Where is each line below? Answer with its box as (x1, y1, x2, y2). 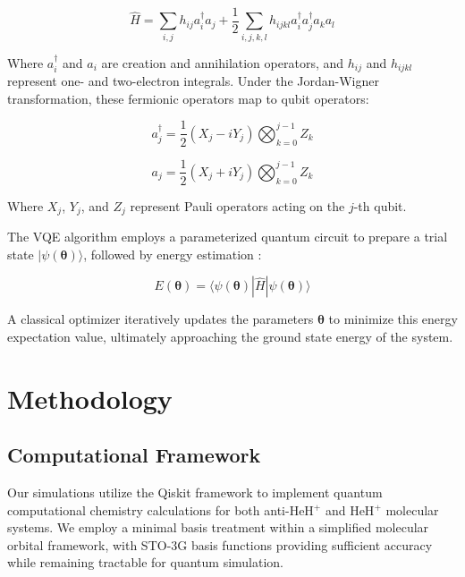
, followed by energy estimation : (83, 244, 262, 263)
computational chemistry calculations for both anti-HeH (7, 500, 314, 519)
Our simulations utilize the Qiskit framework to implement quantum (7, 482, 383, 501)
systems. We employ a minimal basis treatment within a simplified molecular (7, 518, 429, 537)
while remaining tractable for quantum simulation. (7, 553, 284, 572)
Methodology (7, 379, 173, 416)
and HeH (325, 500, 375, 519)
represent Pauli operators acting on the (130, 196, 345, 215)
